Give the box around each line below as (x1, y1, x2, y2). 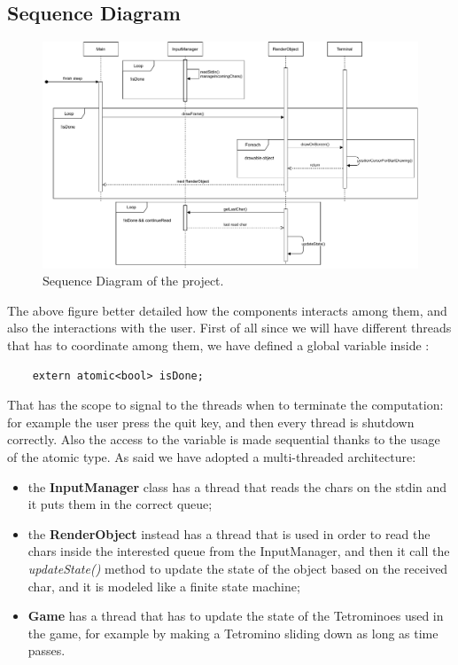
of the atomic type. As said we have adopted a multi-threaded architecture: (7, 448, 416, 466)
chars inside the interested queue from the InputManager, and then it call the (27, 542, 450, 560)
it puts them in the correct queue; (27, 495, 213, 513)
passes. (27, 641, 66, 660)
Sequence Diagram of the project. (43, 271, 224, 290)
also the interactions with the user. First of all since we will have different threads (7, 318, 452, 337)
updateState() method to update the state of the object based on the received (27, 559, 448, 577)
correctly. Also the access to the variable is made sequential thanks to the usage (7, 430, 440, 449)
